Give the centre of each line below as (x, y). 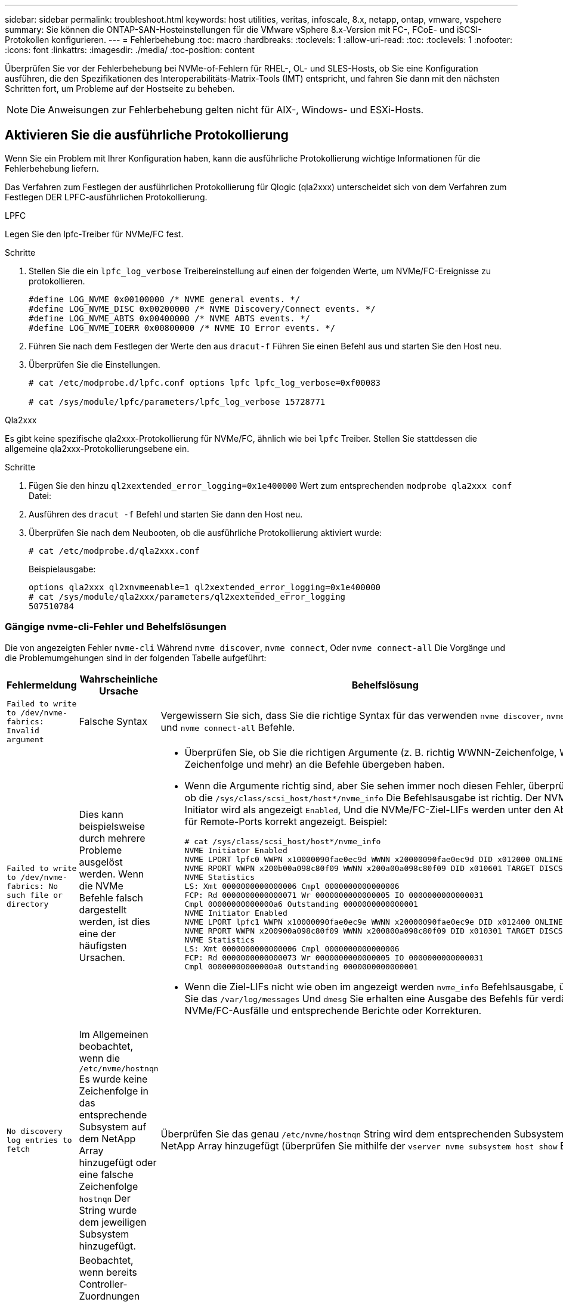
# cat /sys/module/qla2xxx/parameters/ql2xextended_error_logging (187, 596)
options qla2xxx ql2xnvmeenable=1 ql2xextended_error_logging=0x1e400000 (205, 587)
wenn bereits (108, 1272)
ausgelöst (101, 862)
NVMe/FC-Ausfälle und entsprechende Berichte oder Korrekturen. (333, 1010)
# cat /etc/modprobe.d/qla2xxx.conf (114, 551)
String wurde (108, 1210)
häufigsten (103, 946)
